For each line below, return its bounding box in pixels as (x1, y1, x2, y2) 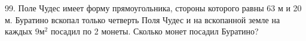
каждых (5, 25, 33, 37)
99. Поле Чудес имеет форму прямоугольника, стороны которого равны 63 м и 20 (5, 2, 302, 14)
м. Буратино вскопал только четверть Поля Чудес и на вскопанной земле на (5, 13, 280, 26)
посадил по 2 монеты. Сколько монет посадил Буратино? (50, 25, 259, 37)
